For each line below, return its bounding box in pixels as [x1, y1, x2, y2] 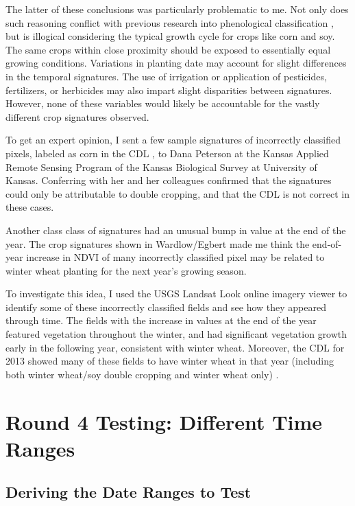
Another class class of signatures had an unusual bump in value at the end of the [5, 222, 346, 237]
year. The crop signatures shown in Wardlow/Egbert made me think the [5, 236, 310, 251]
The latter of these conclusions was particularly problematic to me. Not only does [5, 2, 349, 16]
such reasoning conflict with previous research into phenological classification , [5, 15, 334, 30]
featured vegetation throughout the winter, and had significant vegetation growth [5, 327, 347, 341]
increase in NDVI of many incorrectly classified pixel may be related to [26, 250, 325, 264]
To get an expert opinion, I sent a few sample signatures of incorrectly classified [5, 133, 341, 147]
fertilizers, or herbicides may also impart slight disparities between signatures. [5, 82, 332, 97]
